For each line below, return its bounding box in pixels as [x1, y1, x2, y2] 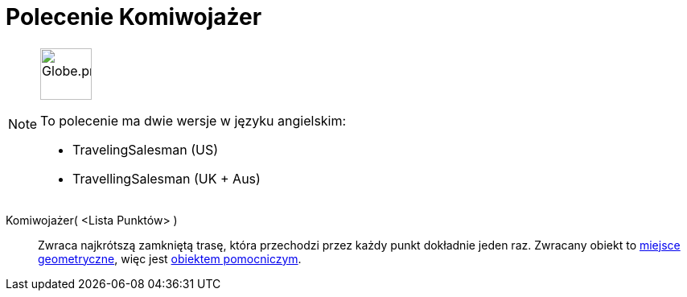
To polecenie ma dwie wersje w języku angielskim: [40, 112, 347, 129]
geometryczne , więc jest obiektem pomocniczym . [38, 251, 302, 266]
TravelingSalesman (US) [72, 141, 218, 158]
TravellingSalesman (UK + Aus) [72, 170, 261, 187]
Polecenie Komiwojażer [6, 3, 262, 31]
